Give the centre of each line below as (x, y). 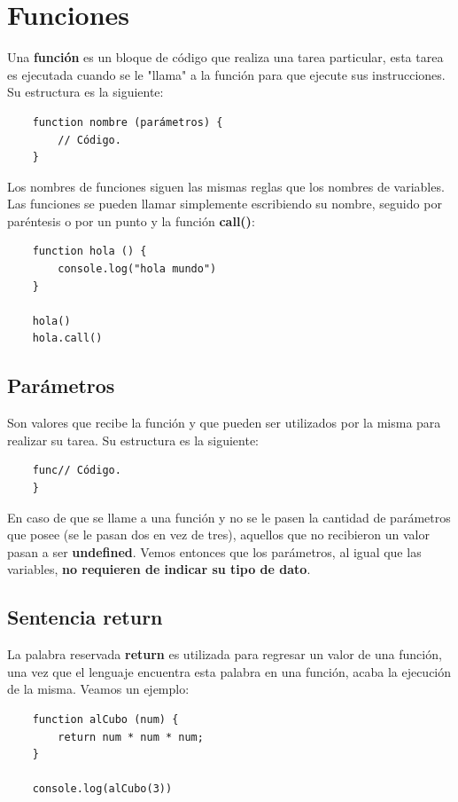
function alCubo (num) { (105, 719)
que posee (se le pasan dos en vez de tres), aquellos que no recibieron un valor (218, 535)
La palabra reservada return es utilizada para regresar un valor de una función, (225, 654)
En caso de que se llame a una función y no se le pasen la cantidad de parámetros (229, 517)
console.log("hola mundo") (137, 269)
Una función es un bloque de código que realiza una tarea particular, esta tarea (225, 57)
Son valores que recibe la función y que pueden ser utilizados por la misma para (224, 423)
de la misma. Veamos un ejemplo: (98, 689)
